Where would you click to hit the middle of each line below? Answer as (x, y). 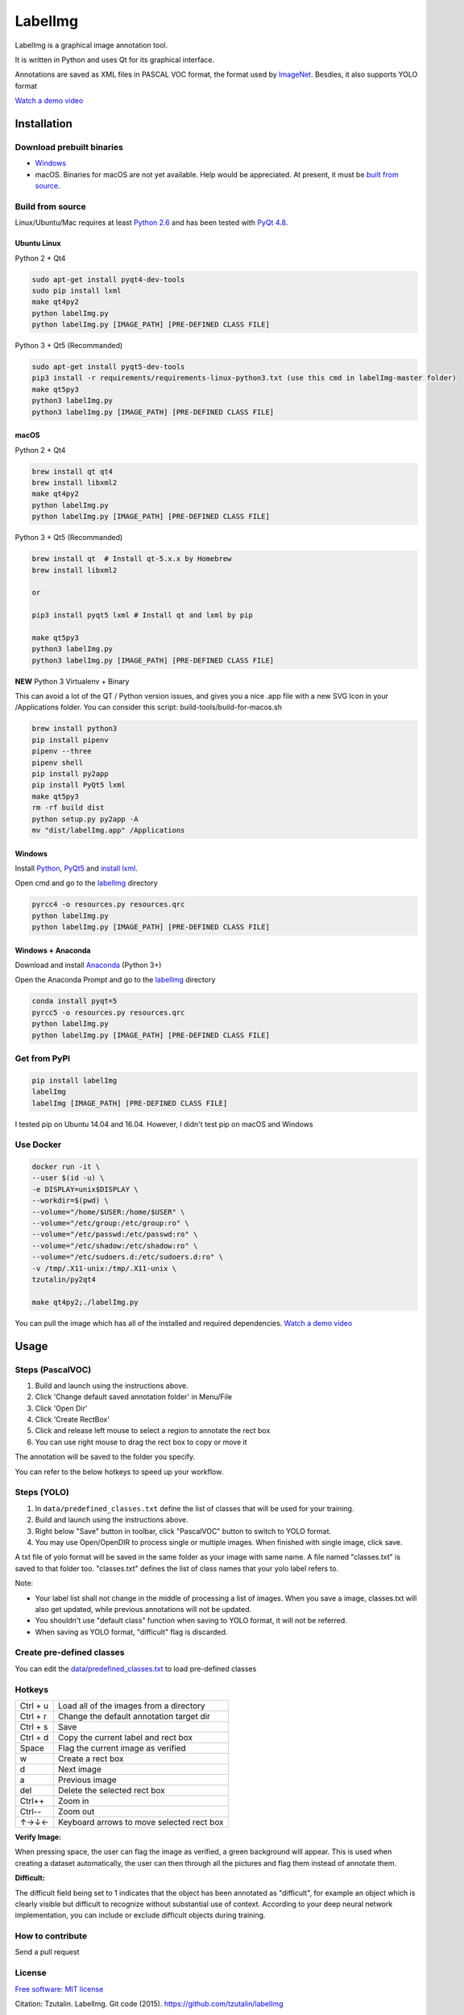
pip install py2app (70, 773)
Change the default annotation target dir (134, 1716)
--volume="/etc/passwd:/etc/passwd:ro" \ (115, 1234)
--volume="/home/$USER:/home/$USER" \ (108, 1212)
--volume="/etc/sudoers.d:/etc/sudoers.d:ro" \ (127, 1257)
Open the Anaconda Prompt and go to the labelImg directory (115, 980)
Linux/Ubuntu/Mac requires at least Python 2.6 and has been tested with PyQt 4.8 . (151, 222)
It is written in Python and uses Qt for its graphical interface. (115, 60)
